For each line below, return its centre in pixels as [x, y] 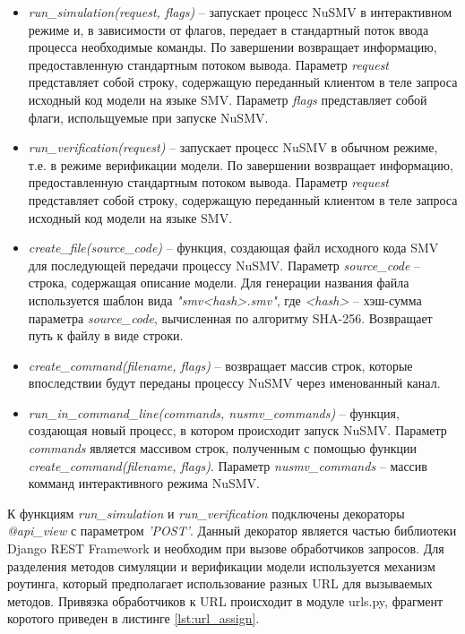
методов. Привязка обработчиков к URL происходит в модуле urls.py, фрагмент [225, 600]
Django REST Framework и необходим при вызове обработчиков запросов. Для [226, 548]
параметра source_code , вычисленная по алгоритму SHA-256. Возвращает [230, 317]
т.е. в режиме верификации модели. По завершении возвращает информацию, [241, 164]
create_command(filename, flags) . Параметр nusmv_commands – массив [228, 465]
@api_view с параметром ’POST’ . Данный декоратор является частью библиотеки [232, 531]
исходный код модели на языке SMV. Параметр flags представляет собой [228, 99]
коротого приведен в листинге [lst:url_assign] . [133, 618]
